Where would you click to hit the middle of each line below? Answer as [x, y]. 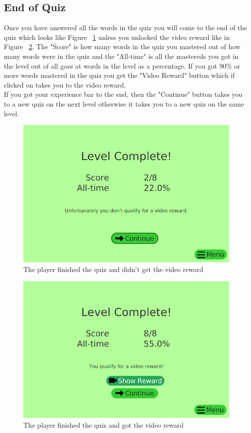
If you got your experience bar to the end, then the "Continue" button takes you [123, 94]
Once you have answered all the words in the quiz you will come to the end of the [125, 27]
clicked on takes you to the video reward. [65, 84]
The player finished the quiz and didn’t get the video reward [113, 269]
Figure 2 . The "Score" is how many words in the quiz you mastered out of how [122, 46]
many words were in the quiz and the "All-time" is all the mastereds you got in [121, 56]
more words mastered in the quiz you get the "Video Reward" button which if [119, 75]
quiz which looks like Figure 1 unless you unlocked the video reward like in [117, 37]
